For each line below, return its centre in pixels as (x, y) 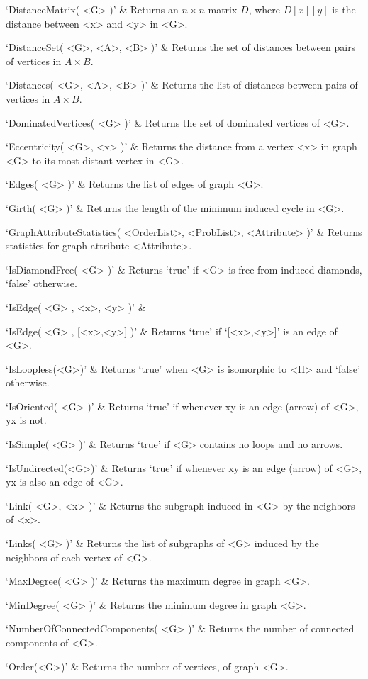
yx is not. (26, 420)
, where (264, 9)
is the (344, 9)
